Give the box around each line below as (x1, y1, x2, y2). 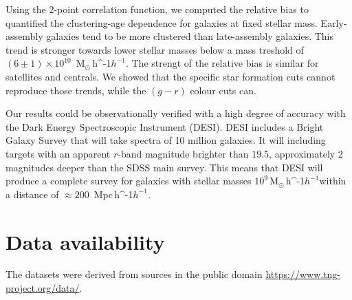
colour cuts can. (190, 83, 256, 97)
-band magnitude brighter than (118, 146, 249, 160)
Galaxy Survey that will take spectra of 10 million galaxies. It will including (5, 133, 326, 147)
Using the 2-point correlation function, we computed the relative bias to (5, 2, 309, 16)
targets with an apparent (5, 146, 111, 160)
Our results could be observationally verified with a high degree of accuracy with (5, 106, 346, 120)
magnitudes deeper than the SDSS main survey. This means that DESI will (5, 160, 323, 174)
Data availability (5, 227, 165, 255)
